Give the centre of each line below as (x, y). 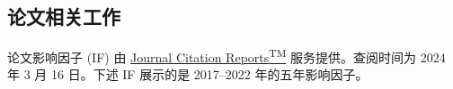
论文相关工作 (64, 16)
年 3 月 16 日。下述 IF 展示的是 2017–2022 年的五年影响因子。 (188, 74)
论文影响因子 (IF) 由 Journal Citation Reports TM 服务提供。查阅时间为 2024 (226, 56)
